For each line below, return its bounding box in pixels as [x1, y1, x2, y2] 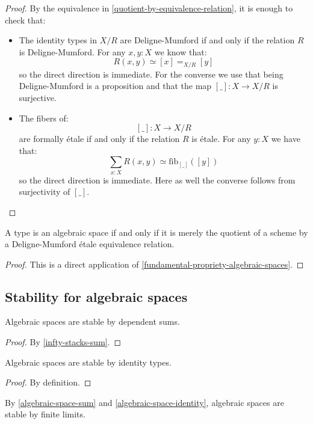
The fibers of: [19, 111, 69, 124]
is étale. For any [191, 132, 251, 145]
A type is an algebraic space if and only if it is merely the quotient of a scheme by [5, 226, 308, 238]
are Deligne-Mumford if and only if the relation [120, 34, 295, 46]
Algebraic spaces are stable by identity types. [5, 355, 172, 368]
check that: [5, 13, 46, 26]
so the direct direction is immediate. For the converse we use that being [19, 67, 284, 80]
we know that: [154, 45, 207, 58]
